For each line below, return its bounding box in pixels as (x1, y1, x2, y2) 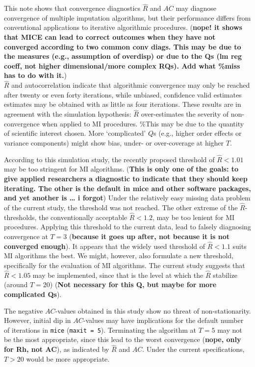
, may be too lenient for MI (152, 212, 235, 222)
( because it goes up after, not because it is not (69, 231, 230, 241)
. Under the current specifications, (142, 344, 245, 354)
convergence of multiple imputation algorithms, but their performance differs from (4, 12, 251, 23)
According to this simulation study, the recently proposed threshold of (4, 154, 215, 164)
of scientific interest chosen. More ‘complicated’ (4, 128, 146, 138)
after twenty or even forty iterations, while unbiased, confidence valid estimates (4, 89, 242, 99)
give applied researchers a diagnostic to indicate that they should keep (4, 173, 248, 183)
